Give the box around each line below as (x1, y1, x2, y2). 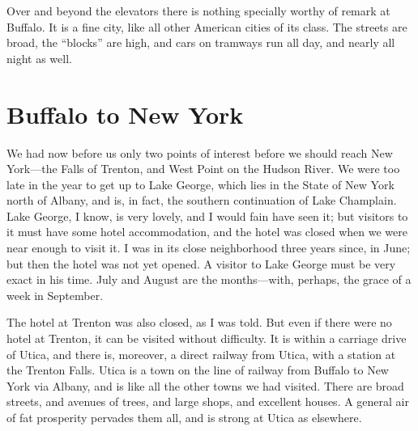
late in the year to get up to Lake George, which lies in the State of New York (6, 175, 395, 192)
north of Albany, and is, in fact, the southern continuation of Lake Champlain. (6, 192, 397, 209)
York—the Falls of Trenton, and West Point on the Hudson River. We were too (6, 160, 400, 177)
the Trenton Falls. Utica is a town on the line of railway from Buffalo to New (6, 361, 389, 378)
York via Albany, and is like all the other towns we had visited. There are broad (6, 377, 404, 394)
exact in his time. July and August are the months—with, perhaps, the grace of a (6, 271, 412, 288)
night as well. (6, 49, 72, 66)
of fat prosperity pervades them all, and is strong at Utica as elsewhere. (6, 409, 362, 425)
